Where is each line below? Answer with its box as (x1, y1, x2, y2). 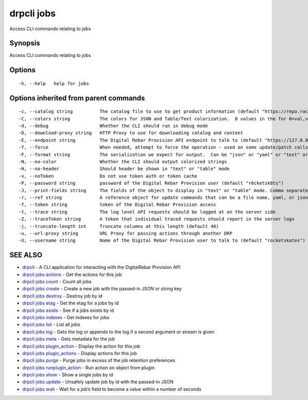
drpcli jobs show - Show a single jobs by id (22, 372, 113, 378)
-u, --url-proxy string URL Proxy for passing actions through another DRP (18, 230, 233, 236)
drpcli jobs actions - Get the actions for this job (22, 271, 122, 278)
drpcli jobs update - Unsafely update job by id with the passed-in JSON (22, 379, 174, 385)
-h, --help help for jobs (18, 80, 89, 87)
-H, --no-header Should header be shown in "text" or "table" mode (18, 166, 230, 172)
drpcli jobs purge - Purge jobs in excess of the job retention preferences (22, 357, 176, 364)
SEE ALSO (9, 251, 43, 260)
